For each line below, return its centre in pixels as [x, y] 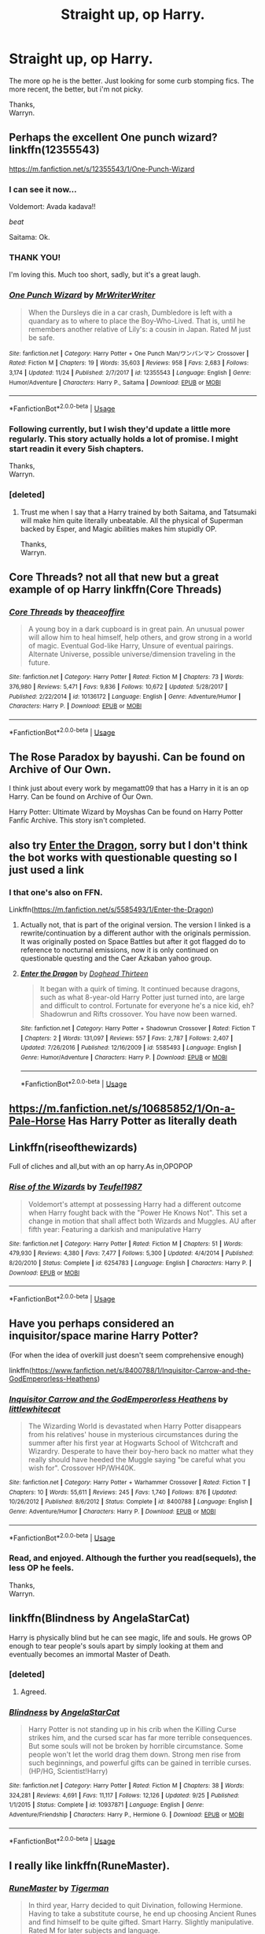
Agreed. [33, 1691]
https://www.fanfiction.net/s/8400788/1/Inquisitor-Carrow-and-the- [141, 1370]
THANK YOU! [35, 257]
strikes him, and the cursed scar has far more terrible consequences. [140, 1738]
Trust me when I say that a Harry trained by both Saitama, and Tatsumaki [138, 512]
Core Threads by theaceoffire [67, 611]
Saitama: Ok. [29, 237]
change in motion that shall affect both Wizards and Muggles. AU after [142, 1221]
